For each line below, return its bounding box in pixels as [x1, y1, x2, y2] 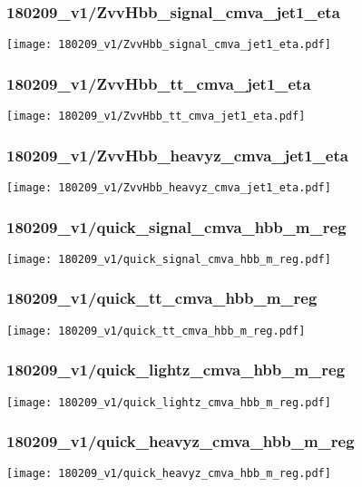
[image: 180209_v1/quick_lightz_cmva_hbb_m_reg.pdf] [6, 395, 331, 409]
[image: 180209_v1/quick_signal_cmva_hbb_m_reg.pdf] [6, 252, 331, 266]
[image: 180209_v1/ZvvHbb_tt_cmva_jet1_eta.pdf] [6, 110, 306, 123]
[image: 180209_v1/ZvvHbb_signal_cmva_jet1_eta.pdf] [6, 38, 331, 52]
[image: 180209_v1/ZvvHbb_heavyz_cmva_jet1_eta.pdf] [6, 180, 331, 194]
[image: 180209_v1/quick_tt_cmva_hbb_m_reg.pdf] [6, 324, 306, 337]
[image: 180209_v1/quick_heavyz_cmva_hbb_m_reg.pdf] [6, 467, 331, 481]
